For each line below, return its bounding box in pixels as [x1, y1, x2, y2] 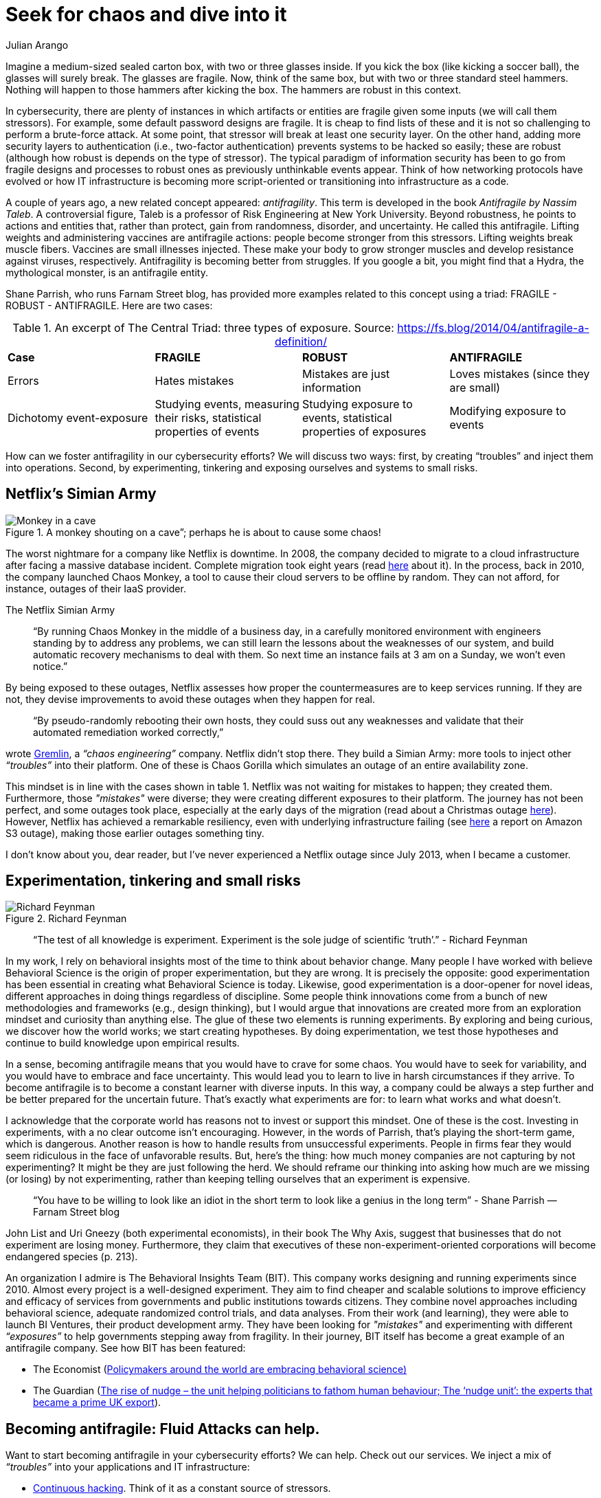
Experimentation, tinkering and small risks [5, 872, 301, 890]
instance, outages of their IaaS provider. [5, 582, 186, 594]
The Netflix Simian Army [5, 603, 115, 616]
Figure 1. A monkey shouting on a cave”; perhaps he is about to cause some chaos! [5, 526, 381, 538]
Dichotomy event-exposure [8, 410, 148, 425]
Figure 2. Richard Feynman [5, 913, 127, 925]
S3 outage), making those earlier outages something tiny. [5, 827, 264, 839]
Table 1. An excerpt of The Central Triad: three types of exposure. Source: [12, 320, 394, 335]
